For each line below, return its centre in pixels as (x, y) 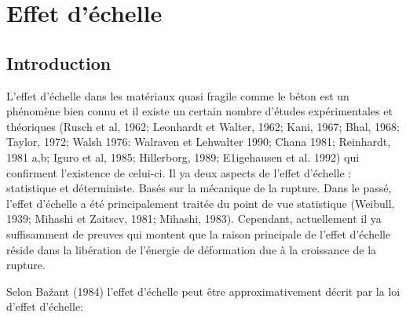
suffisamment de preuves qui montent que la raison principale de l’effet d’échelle (199, 233)
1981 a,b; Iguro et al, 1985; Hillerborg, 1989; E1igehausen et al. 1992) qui (183, 157)
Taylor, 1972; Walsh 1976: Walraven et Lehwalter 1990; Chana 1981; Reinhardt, (199, 142)
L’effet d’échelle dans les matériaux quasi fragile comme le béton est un (178, 95)
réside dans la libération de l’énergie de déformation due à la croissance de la (192, 249)
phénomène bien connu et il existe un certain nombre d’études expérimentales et (199, 111)
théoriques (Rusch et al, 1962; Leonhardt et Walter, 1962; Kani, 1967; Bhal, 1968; (203, 126)
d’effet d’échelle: (45, 306)
